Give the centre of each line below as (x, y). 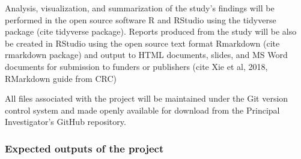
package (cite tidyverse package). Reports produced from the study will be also (151, 31)
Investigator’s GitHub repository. (65, 122)
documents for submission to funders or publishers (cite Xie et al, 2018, (136, 66)
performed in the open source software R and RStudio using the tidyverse (141, 19)
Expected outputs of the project (84, 148)
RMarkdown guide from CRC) (61, 78)
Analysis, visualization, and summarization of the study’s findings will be (140, 8)
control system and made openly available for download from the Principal (142, 110)
